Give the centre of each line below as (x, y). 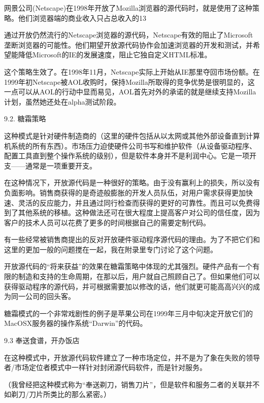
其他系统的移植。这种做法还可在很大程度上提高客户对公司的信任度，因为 (139, 212)
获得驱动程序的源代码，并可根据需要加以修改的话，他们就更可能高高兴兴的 (128, 286)
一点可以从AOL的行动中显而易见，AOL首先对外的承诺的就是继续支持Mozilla (130, 92)
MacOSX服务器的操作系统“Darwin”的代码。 (76, 323)
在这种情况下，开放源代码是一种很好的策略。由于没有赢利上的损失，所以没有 (132, 182)
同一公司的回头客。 (43, 296)
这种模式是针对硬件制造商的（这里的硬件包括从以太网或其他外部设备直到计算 (132, 135)
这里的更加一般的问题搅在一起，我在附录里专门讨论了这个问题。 (111, 249)
